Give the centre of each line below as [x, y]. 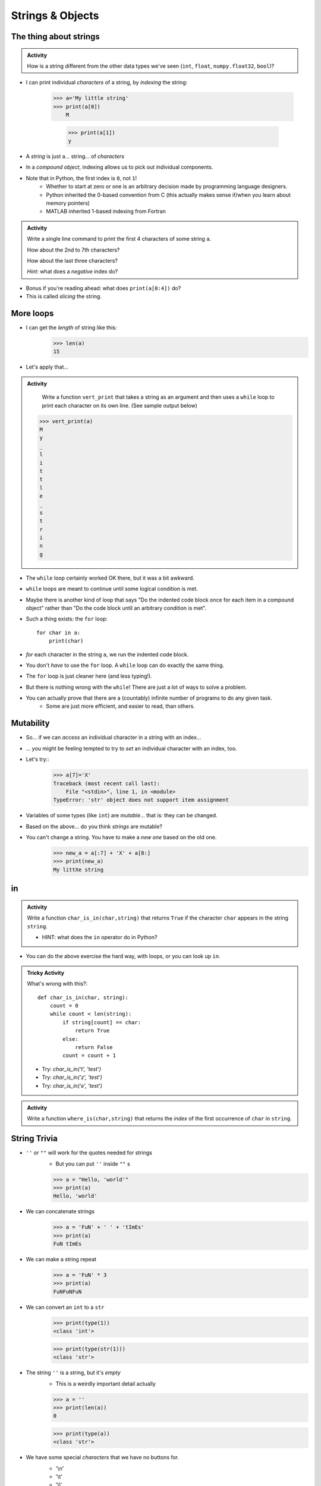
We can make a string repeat [61, 1260]
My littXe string [78, 870]
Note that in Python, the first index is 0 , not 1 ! [81, 178]
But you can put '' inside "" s [93, 1164]
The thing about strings [56, 37]
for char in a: [59, 632]
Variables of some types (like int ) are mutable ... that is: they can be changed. [122, 816]
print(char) [66, 641]
